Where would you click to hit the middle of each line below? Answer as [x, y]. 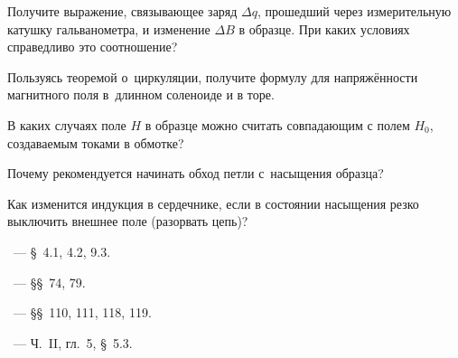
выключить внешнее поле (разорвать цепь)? [128, 221]
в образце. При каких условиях [324, 28]
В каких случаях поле [67, 124]
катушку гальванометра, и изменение [109, 28]
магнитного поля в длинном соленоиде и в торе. [141, 94]
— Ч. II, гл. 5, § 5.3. [73, 342]
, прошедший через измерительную [355, 11]
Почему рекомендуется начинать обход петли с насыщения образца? [196, 173]
